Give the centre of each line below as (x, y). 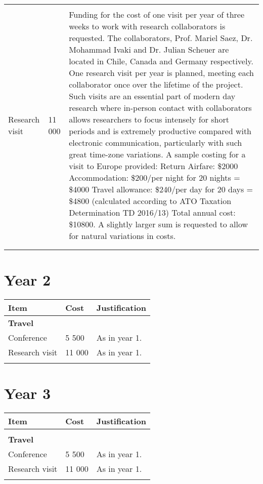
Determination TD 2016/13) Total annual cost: (152, 212)
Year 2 (28, 280)
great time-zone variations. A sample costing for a (157, 154)
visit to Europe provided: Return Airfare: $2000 (154, 166)
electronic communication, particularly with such (156, 143)
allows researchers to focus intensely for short (149, 119)
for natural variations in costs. (122, 236)
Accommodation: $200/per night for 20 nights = (155, 177)
